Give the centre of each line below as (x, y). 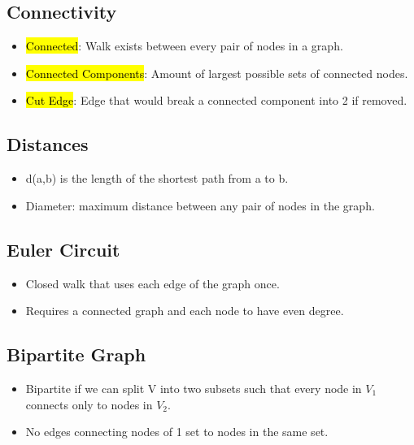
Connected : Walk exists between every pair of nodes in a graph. (184, 46)
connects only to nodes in (89, 404)
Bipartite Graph (76, 354)
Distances (48, 144)
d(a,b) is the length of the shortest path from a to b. (157, 178)
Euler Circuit (63, 249)
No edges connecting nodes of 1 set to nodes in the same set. (177, 432)
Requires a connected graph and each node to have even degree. (185, 311)
